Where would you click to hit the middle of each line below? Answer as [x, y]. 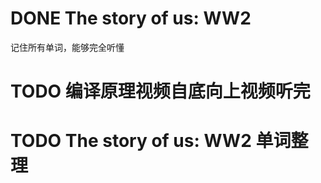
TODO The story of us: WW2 [131, 141]
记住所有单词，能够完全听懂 [67, 47]
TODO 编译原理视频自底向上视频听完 [160, 91]
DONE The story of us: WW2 [131, 18]
